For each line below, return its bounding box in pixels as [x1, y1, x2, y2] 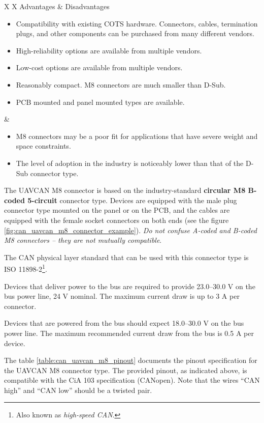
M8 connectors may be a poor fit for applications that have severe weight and [16, 130, 258, 141]
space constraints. [16, 140, 71, 151]
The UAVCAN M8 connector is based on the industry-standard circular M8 [4, 185, 246, 195]
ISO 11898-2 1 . [4, 262, 47, 274]
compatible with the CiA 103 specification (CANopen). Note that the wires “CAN [4, 375, 260, 385]
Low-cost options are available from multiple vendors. [16, 62, 183, 73]
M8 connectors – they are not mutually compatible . [4, 235, 162, 245]
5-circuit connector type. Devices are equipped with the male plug [27, 194, 237, 205]
